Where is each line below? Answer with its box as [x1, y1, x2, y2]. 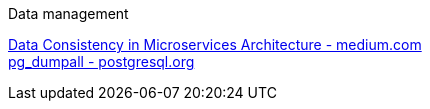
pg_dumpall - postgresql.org [8, 53, 195, 70]
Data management [8, 5, 129, 22]
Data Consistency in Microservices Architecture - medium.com [8, 36, 422, 53]
